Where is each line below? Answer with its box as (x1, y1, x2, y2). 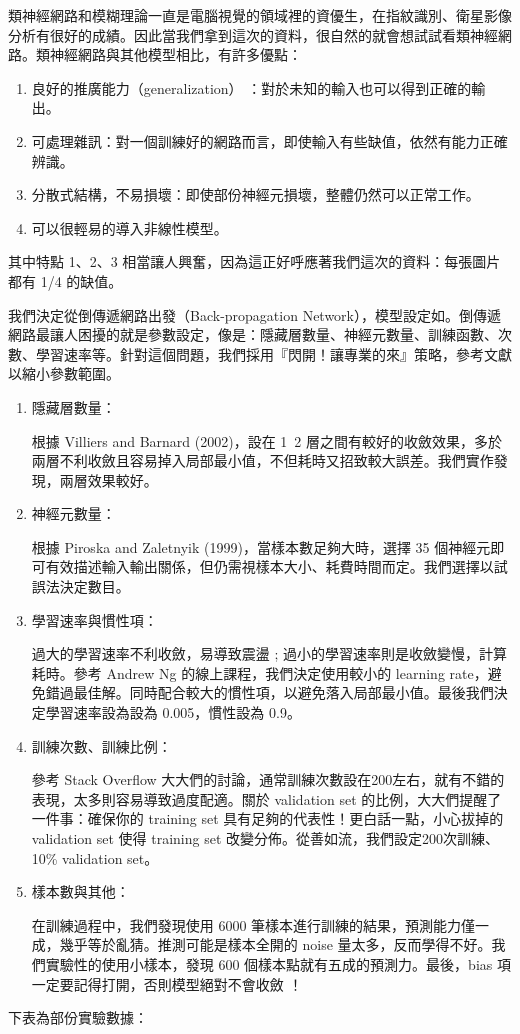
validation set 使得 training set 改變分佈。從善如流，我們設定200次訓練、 (31, 828, 500, 848)
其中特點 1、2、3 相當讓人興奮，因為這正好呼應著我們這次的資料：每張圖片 (8, 251, 501, 272)
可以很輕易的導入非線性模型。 (31, 217, 228, 238)
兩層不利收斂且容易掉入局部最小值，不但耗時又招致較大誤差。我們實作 (31, 450, 494, 471)
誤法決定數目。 (31, 576, 130, 597)
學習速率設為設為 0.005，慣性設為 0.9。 (45, 702, 301, 723)
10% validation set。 (31, 847, 159, 868)
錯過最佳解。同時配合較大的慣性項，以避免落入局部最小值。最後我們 (45, 682, 494, 703)
